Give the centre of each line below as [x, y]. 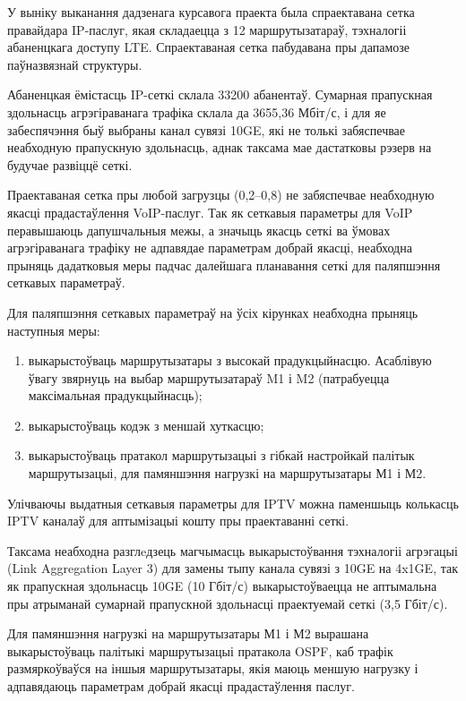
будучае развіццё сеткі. [70, 164]
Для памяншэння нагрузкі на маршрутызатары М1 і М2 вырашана [188, 633]
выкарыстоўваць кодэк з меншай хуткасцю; [146, 425]
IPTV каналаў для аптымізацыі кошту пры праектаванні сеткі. [178, 521]
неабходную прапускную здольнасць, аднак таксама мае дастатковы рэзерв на [220, 147]
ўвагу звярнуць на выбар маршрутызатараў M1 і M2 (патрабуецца [209, 377]
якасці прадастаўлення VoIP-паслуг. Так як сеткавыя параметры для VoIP [210, 212]
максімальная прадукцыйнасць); [115, 395]
